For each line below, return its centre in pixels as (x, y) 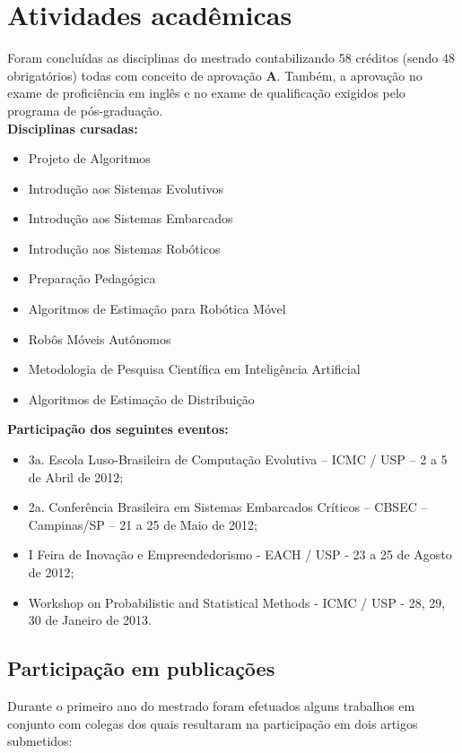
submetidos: (40, 741)
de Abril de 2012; (76, 476)
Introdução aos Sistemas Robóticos (124, 248)
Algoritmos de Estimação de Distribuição (141, 398)
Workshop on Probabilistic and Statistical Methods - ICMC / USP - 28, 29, (237, 602)
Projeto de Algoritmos (89, 158)
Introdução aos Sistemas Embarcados (131, 218)
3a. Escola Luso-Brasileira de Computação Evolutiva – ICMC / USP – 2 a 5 (238, 459)
